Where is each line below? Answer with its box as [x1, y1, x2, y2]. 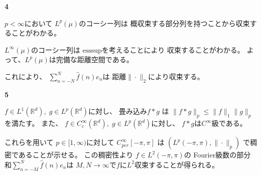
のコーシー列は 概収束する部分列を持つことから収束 [79, 18, 250, 28]
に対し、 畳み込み [88, 106, 147, 116]
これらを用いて [5, 137, 54, 147]
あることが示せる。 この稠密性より [18, 149, 134, 160]
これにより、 [5, 71, 47, 81]
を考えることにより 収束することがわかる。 [101, 44, 244, 55]
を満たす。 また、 [5, 118, 63, 128]
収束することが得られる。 [134, 159, 219, 169]
